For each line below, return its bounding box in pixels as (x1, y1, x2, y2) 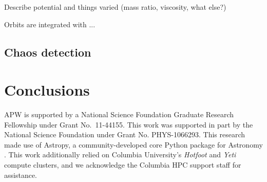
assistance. (4, 169, 37, 180)
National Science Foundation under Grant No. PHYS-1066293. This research (4, 129, 245, 140)
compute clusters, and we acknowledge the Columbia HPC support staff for (4, 159, 241, 170)
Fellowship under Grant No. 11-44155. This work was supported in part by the (4, 119, 253, 130)
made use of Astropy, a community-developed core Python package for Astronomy (4, 139, 263, 150)
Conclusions (4, 79, 90, 100)
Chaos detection (4, 44, 91, 60)
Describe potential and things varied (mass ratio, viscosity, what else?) (4, 2, 226, 12)
